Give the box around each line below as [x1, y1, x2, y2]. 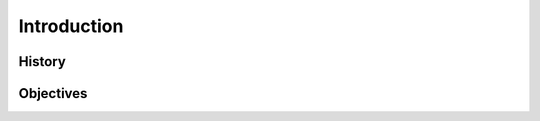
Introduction [18, 15, 124, 37]
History [18, 53, 67, 70]
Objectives [18, 85, 88, 102]
